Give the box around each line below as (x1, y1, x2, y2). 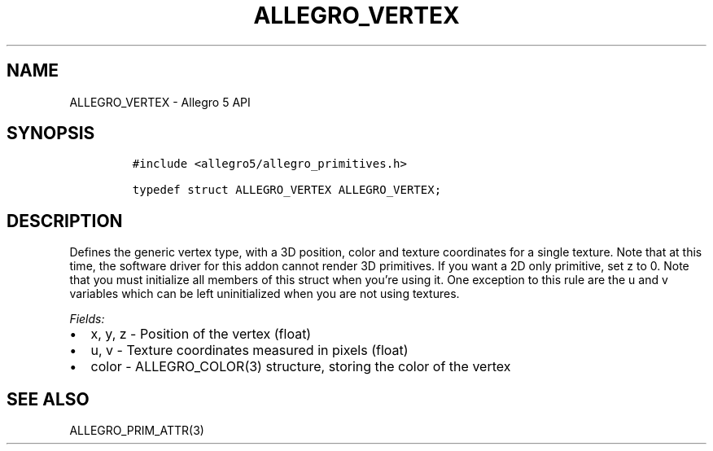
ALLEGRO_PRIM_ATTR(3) (69, 423, 204, 438)
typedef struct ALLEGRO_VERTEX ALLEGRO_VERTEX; (132, 183, 442, 197)
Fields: (69, 312, 105, 326)
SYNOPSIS (7, 123, 95, 144)
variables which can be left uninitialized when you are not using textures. (69, 287, 460, 301)
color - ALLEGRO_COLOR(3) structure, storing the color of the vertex (90, 358, 511, 375)
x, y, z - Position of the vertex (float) (90, 326, 312, 343)
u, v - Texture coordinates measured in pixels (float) (90, 342, 409, 359)
